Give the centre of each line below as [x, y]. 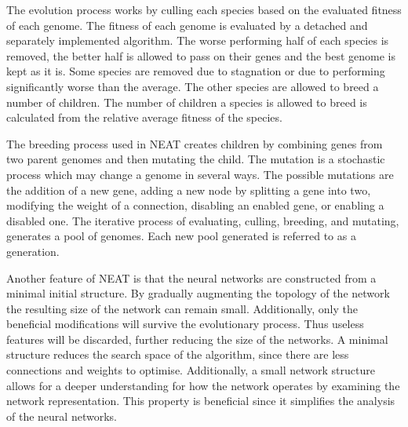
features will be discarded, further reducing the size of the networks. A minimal [197, 339]
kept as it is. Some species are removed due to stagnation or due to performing [196, 71]
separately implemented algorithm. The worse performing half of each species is [198, 40]
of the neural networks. [62, 416]
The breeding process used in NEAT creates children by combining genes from [195, 143]
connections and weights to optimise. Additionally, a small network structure [191, 370]
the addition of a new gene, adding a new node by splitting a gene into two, [189, 190]
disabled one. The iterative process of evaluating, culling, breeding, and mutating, [203, 220]
